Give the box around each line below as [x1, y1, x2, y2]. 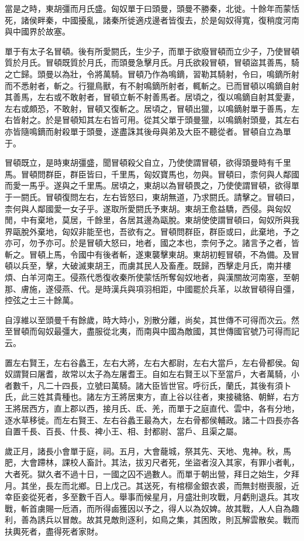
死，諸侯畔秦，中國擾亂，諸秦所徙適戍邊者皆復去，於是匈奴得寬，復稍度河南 [5, 13, 299, 26]
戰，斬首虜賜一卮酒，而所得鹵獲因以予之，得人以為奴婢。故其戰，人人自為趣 [5, 502, 299, 514]
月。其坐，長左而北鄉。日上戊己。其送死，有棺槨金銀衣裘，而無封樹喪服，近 [5, 479, 299, 491]
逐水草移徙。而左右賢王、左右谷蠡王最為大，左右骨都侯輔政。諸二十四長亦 [5, 413, 291, 426]
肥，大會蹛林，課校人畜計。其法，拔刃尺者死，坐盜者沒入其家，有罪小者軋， [5, 456, 299, 468]
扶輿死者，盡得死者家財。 [5, 525, 103, 537]
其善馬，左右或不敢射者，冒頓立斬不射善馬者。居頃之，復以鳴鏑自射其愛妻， [5, 91, 299, 103]
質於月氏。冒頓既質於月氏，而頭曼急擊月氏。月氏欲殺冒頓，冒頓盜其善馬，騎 [5, 56, 299, 69]
